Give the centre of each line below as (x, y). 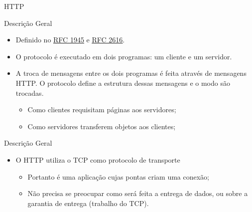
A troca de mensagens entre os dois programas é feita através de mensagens (131, 73)
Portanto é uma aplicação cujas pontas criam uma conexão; (118, 176)
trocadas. (30, 93)
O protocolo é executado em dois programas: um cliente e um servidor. (124, 56)
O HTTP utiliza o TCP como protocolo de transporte (98, 159)
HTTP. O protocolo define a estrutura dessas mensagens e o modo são (123, 83)
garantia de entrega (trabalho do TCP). (88, 203)
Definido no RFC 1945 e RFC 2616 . (70, 40)
